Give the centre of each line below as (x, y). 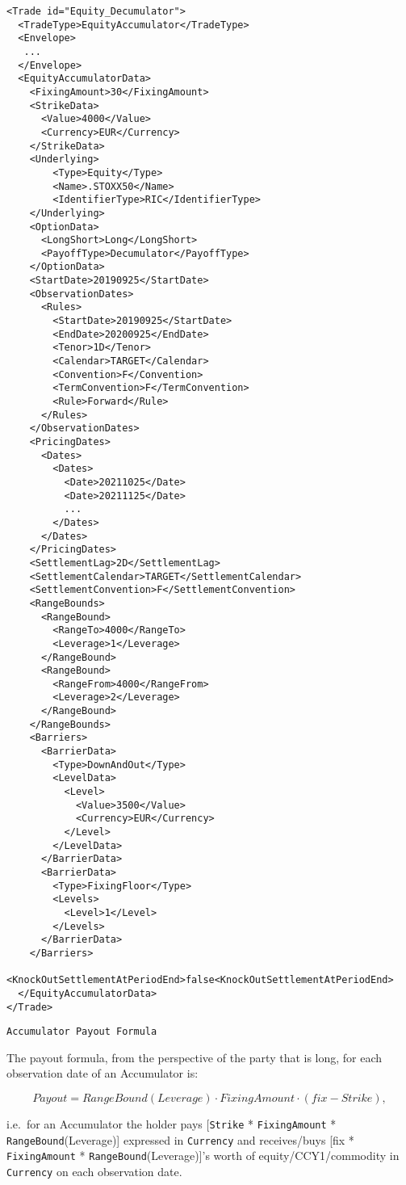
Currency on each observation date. (94, 1172)
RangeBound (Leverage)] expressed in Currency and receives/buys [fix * (180, 1139)
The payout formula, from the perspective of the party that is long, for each (195, 1057)
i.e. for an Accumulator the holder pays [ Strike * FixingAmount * (172, 1124)
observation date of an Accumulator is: (103, 1073)
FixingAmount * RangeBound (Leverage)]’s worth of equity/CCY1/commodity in (203, 1156)
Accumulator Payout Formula (82, 1032)
